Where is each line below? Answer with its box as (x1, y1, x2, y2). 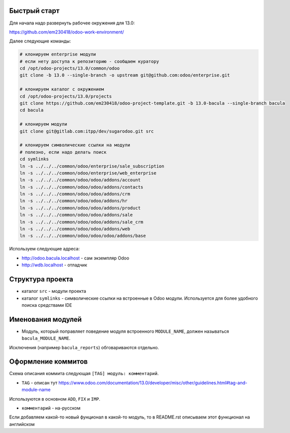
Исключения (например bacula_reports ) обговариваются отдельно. (9, 344, 159, 350)
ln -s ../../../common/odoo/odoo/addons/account (19, 177, 141, 183)
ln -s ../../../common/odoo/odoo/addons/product (19, 205, 141, 211)
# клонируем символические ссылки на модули (19, 142, 131, 148)
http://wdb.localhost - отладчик (21, 262, 87, 268)
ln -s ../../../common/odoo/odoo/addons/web (19, 226, 131, 232)
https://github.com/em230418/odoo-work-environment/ (9, 29, 124, 35)
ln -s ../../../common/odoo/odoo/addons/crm (19, 191, 131, 197)
